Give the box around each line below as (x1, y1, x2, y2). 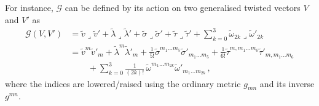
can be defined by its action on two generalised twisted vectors (65, 1, 301, 13)
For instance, (5, 1, 53, 13)
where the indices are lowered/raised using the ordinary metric (5, 77, 241, 90)
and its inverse (259, 77, 315, 90)
